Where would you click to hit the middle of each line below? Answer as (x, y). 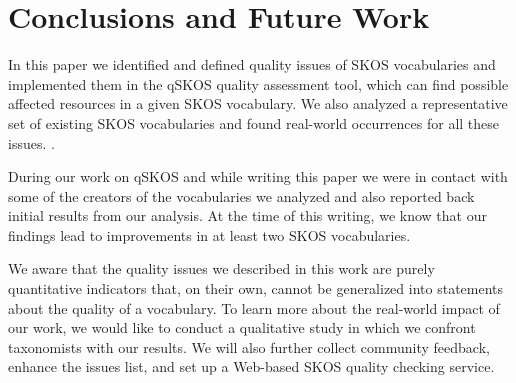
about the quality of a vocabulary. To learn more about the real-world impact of (254, 307)
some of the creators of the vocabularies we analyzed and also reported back (241, 195)
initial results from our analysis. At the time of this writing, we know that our (247, 215)
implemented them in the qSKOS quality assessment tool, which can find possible (258, 83)
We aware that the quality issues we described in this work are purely (221, 268)
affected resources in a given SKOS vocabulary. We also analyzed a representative (258, 103)
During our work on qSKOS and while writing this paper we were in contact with (258, 176)
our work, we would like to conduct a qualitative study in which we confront (242, 327)
